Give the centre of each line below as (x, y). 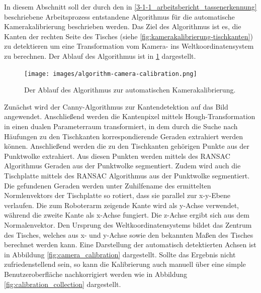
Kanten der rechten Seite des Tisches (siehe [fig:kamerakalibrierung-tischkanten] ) (128, 36)
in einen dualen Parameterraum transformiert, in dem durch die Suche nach (121, 126)
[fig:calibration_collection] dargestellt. (63, 284)
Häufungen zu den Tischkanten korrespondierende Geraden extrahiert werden (124, 136)
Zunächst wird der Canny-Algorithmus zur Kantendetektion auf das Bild (116, 106)
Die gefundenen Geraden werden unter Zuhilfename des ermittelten (108, 185)
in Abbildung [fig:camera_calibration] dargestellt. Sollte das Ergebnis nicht (120, 254)
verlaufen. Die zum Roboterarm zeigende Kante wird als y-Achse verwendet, (121, 205)
